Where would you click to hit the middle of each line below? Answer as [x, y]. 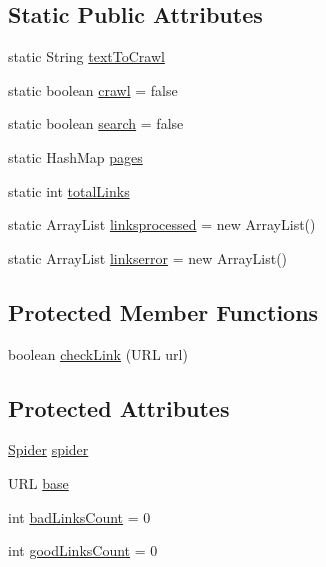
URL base [38, 482]
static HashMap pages [75, 156]
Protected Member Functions [163, 311]
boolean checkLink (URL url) [98, 353]
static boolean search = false [96, 123]
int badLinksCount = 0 [79, 516]
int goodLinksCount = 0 [83, 550]
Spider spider [48, 449]
